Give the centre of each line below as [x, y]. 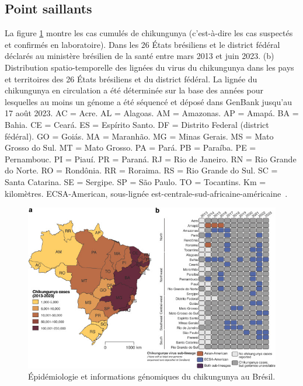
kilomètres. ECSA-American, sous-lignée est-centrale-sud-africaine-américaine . [146, 193]
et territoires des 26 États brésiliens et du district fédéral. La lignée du [131, 79]
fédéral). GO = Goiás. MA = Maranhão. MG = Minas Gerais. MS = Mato [139, 136]
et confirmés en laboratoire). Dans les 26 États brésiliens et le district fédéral [142, 44]
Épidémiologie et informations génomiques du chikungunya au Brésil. [152, 376]
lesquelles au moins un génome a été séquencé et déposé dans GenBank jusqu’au [148, 101]
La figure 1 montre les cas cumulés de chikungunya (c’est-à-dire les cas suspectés [149, 33]
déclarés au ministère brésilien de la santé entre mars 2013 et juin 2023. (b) [140, 56]
